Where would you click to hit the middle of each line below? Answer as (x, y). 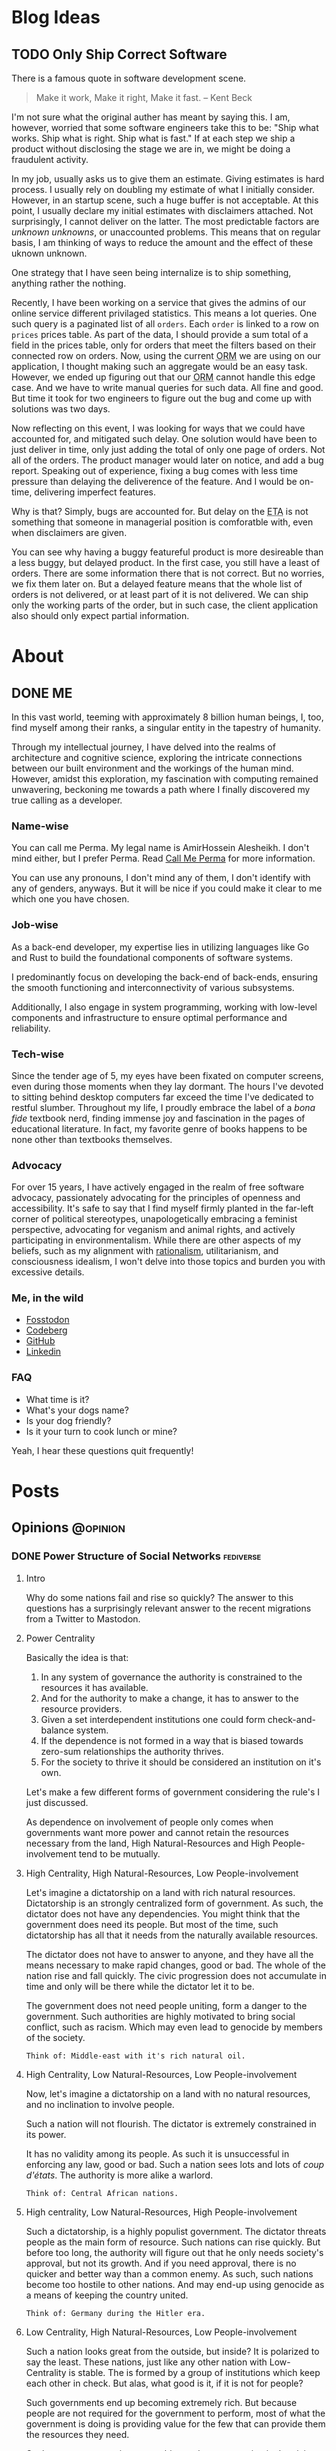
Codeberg (46, 1330)
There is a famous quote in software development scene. (129, 78)
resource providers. (81, 1708)
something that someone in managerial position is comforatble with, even (162, 522)
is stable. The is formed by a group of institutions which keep (194, 2372)
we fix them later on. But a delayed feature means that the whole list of (157, 584)
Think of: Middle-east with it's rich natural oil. (135, 2056)
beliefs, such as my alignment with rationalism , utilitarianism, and (145, 1251)
